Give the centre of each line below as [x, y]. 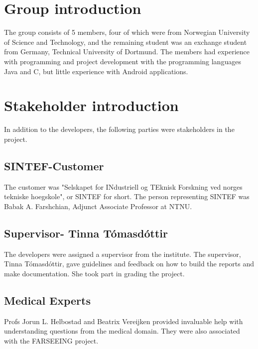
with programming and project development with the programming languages [123, 61]
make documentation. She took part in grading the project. [94, 273]
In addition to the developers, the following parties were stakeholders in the [119, 129]
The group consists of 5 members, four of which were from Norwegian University [127, 32]
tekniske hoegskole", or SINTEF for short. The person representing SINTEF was [127, 196]
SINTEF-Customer [54, 166]
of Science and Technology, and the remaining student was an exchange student [126, 42]
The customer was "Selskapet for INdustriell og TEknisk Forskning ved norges [123, 186]
